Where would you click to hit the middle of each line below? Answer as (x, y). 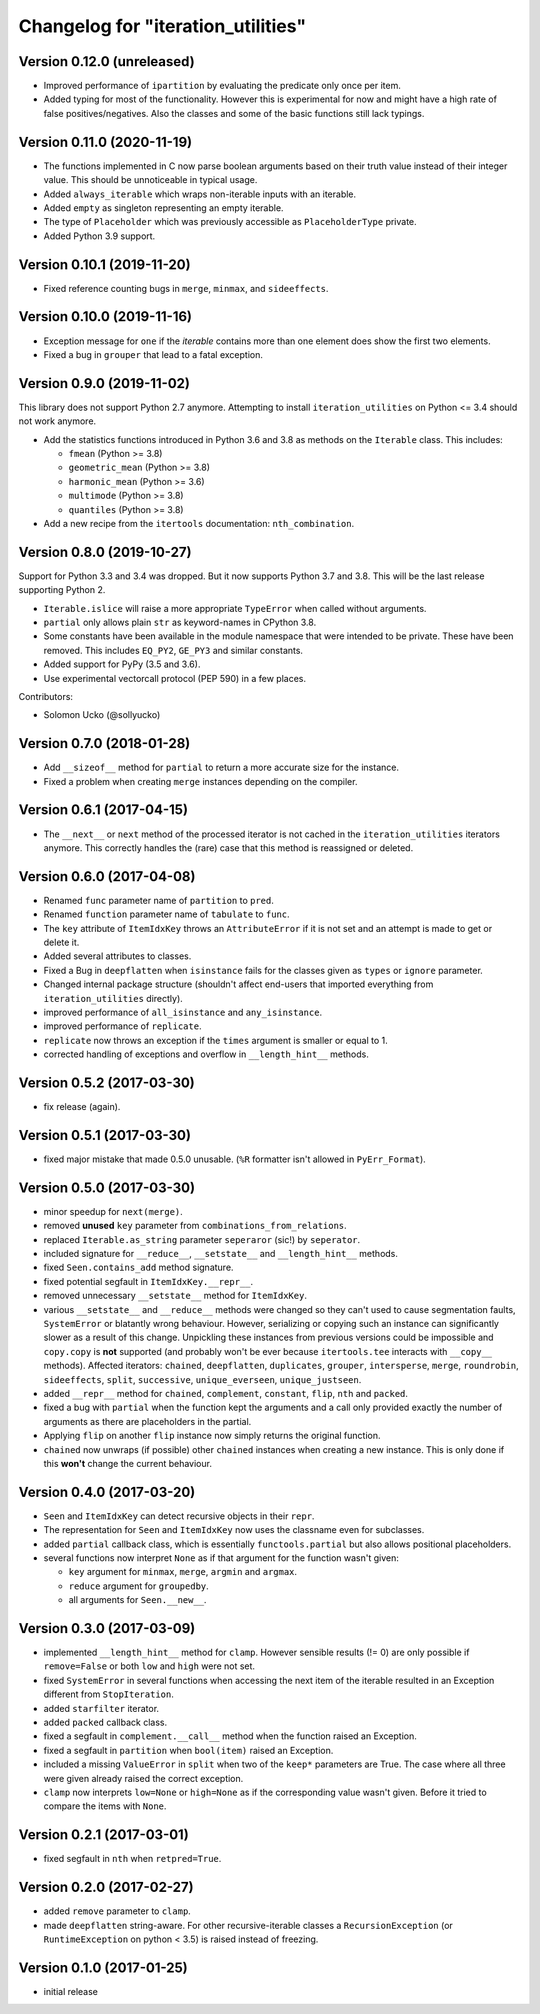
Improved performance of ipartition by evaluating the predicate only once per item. (222, 86)
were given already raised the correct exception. (143, 1778)
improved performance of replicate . (122, 1026)
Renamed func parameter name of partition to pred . (158, 900)
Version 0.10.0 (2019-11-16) (105, 316)
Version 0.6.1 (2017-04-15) (103, 810)
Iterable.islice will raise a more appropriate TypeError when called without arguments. (235, 608)
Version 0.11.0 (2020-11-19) (105, 141)
